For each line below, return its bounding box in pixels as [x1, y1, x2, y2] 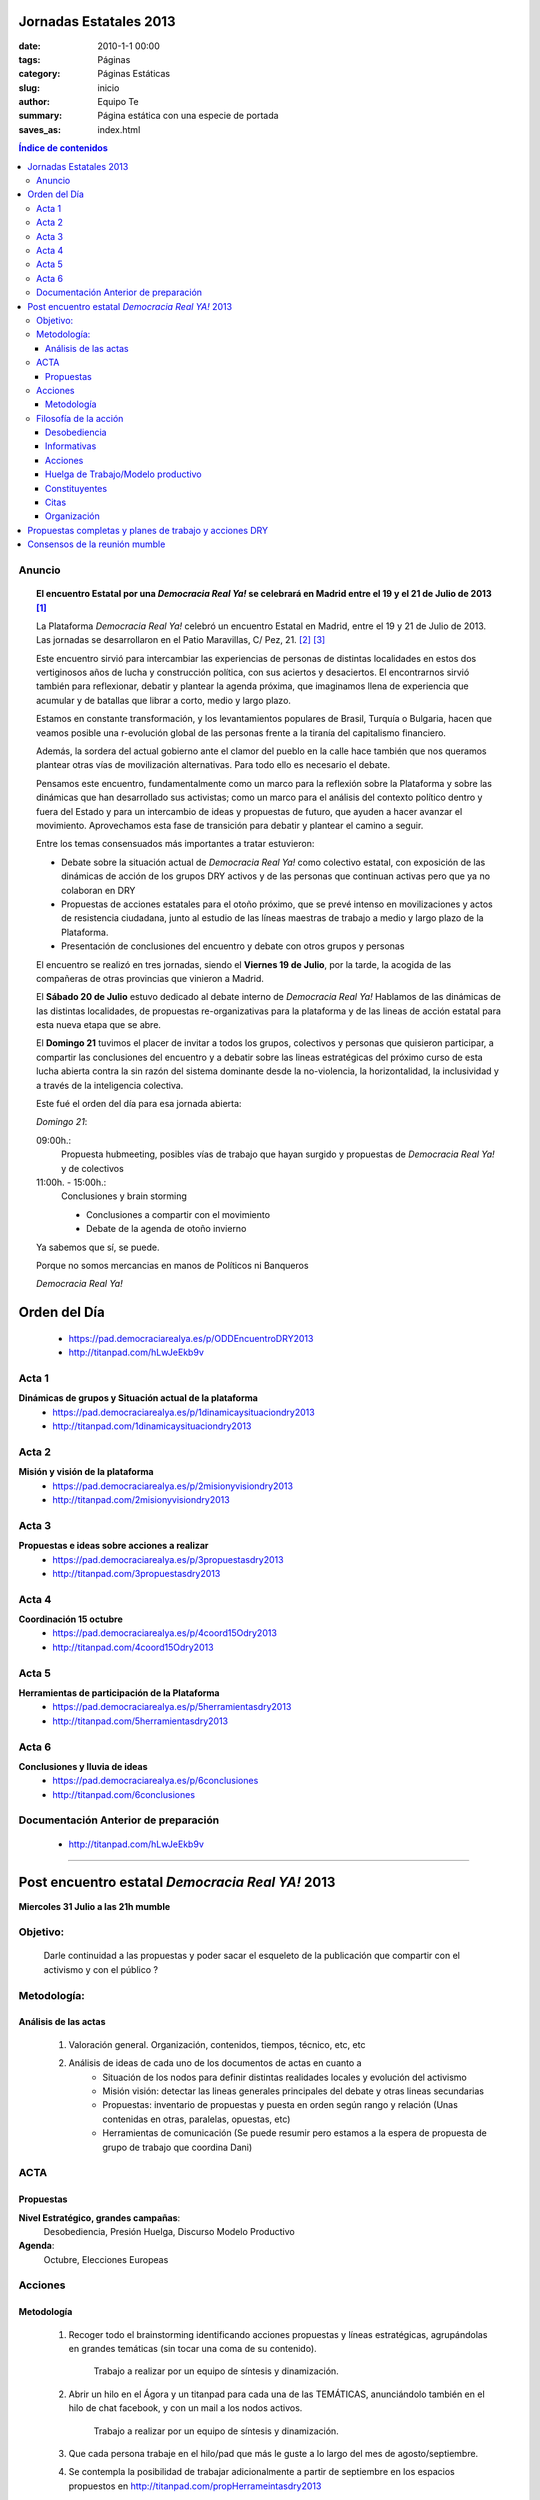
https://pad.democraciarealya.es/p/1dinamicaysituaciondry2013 [52, 1406, 315, 1418]
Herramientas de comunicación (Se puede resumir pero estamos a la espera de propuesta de [102, 2127, 487, 2139]
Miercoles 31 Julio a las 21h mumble [18, 1900, 171, 1912]
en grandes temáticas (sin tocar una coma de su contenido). [68, 2343, 317, 2355]
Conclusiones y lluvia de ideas [18, 1760, 149, 1772]
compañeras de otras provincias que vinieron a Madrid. [36, 972, 265, 984]
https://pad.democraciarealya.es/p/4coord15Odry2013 [52, 1627, 277, 1639]
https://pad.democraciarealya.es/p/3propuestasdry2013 [52, 1553, 284, 1565]
